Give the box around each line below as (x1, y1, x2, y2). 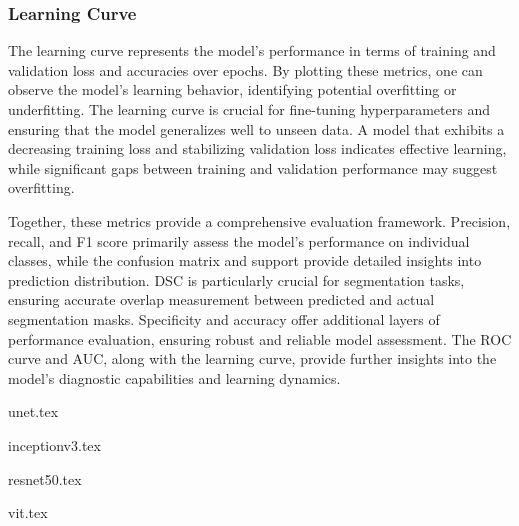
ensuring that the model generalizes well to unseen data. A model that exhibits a (8, 118, 505, 139)
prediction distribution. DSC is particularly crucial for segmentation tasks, (8, 269, 465, 290)
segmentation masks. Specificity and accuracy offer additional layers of (8, 308, 440, 329)
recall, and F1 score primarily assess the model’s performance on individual (8, 230, 470, 251)
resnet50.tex (8, 468, 82, 489)
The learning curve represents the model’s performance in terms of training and (8, 40, 496, 61)
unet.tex (8, 401, 59, 422)
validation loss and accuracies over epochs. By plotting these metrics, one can (8, 59, 483, 80)
